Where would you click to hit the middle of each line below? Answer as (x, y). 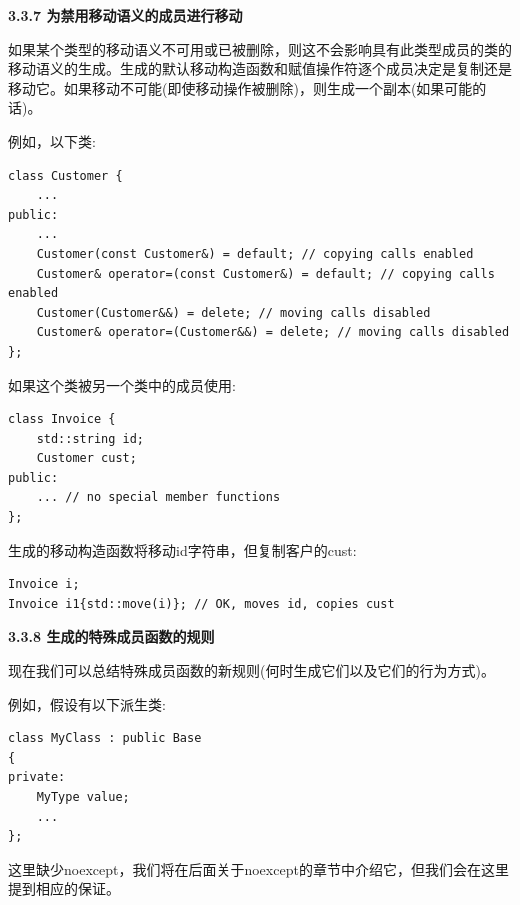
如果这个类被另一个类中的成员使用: (122, 384)
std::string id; (90, 438)
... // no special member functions (158, 497)
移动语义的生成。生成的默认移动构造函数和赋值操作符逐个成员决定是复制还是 (260, 68)
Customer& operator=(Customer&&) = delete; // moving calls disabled (273, 332)
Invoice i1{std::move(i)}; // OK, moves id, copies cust (201, 603)
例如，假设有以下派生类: (87, 703)
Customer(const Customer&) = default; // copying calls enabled (255, 253)
